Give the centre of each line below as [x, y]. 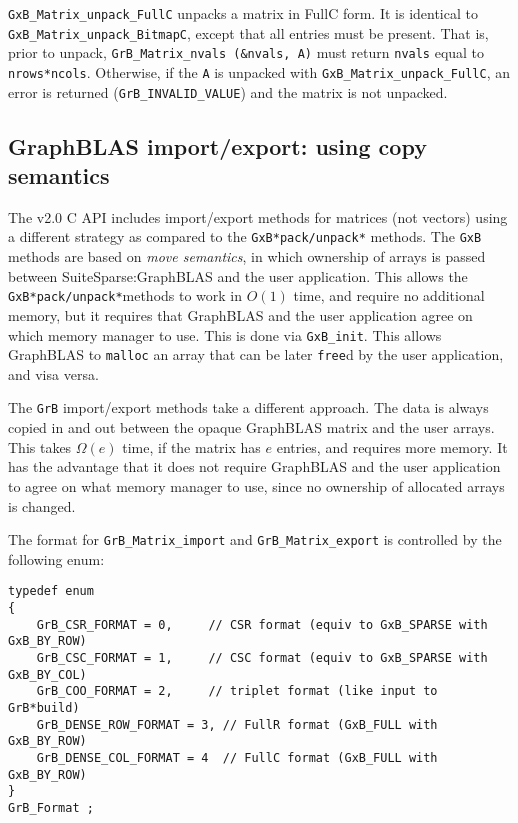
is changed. [42, 505]
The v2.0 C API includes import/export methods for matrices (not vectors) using [258, 216]
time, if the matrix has [191, 446]
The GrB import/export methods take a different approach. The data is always [248, 407]
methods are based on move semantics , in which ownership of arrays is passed [247, 256]
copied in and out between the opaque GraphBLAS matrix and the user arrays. [251, 427]
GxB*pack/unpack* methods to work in [125, 295]
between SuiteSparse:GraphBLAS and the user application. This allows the [238, 275]
